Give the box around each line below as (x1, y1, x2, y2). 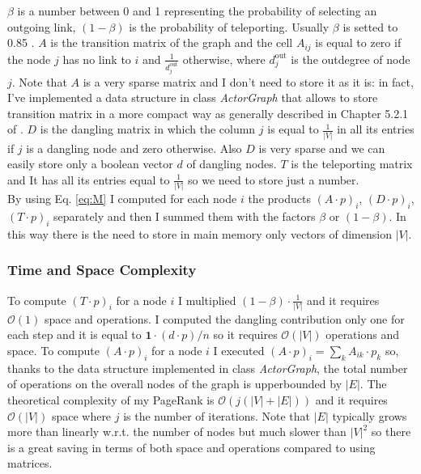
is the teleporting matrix (291, 155, 413, 172)
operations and (325, 326, 399, 343)
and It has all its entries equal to (7, 171, 170, 188)
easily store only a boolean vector (7, 155, 173, 172)
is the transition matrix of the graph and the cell (50, 34, 293, 51)
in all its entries (337, 121, 415, 138)
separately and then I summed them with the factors (53, 207, 316, 224)
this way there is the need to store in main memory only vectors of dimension (7, 225, 392, 242)
